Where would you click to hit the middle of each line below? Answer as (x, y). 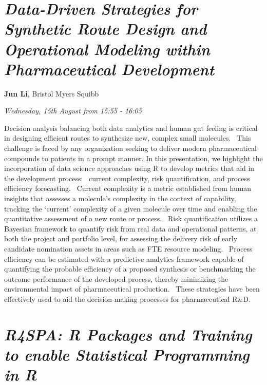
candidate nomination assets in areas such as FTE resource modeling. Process (128, 248)
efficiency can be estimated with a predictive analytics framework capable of (124, 258)
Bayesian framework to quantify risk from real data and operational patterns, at (130, 228)
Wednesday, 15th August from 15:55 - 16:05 (73, 111)
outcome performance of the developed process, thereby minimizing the (116, 278)
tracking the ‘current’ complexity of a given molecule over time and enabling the (131, 208)
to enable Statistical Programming (127, 354)
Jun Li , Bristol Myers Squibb (52, 93)
